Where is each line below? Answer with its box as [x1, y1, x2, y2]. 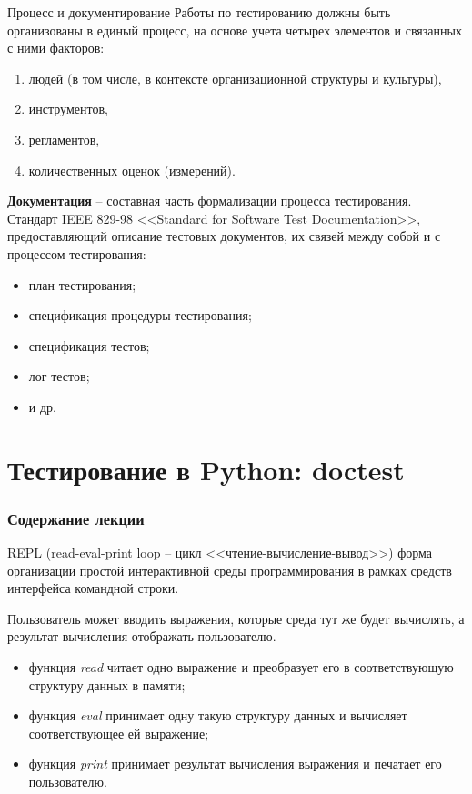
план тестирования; [28, 275, 136, 294]
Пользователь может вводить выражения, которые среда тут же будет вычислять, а [7, 608, 465, 628]
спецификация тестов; [28, 336, 150, 355]
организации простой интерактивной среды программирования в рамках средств [7, 560, 452, 579]
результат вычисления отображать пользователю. [7, 627, 276, 646]
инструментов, [28, 99, 108, 118]
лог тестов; [28, 367, 90, 386]
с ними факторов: [7, 38, 105, 57]
